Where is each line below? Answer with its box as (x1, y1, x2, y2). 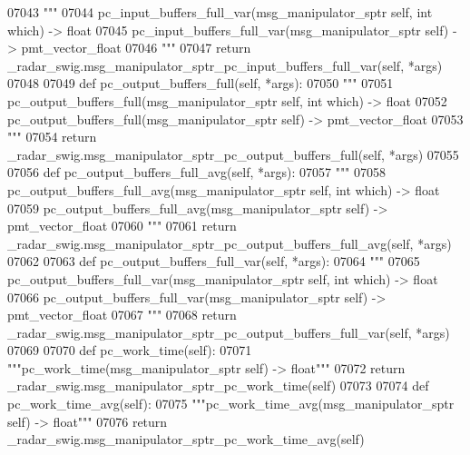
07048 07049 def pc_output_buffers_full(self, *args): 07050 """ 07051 (7, 74, 394, 93)
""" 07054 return (7, 127, 97, 146)
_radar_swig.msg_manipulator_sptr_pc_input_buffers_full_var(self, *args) (7, 55, 443, 74)
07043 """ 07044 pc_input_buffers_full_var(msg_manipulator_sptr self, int (7, 3, 433, 21)
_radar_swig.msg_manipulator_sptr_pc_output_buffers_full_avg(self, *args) (7, 233, 452, 252)
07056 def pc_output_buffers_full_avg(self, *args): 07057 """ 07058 (7, 163, 387, 182)
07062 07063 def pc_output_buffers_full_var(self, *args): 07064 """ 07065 (7, 252, 420, 271)
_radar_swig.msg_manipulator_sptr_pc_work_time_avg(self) (7, 430, 365, 449)
